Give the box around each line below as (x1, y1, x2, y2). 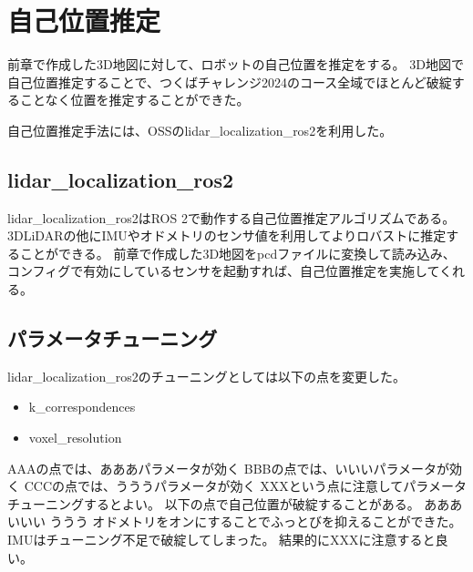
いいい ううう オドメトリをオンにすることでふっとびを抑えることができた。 (7, 512, 462, 531)
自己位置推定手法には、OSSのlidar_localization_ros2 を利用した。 (7, 120, 393, 139)
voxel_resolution (28, 428, 122, 447)
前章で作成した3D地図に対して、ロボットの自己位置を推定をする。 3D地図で (7, 55, 464, 74)
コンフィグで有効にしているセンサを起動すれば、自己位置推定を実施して (7, 261, 440, 281)
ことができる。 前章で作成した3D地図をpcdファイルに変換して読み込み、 (19, 243, 456, 262)
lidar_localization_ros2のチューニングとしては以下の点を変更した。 (7, 366, 406, 385)
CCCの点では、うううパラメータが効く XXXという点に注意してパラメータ (24, 476, 467, 495)
